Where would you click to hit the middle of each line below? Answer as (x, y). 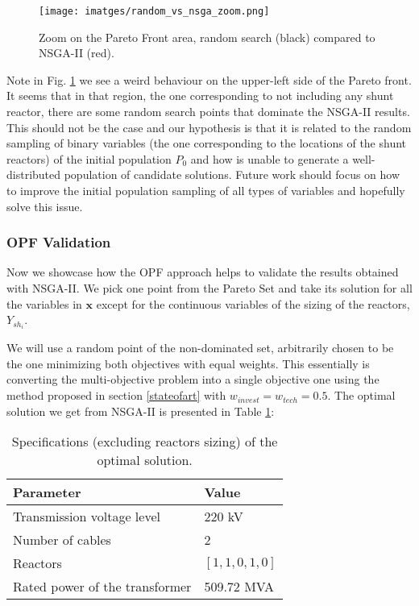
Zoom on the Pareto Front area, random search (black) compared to (207, 37)
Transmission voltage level (87, 517)
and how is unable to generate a (270, 158)
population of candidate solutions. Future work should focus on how (232, 174)
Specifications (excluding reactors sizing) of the (145, 442)
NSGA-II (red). (77, 53)
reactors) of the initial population (89, 158)
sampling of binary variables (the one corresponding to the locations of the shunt (207, 143)
